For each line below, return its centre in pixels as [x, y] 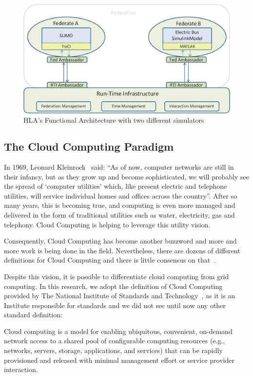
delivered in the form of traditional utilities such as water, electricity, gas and [119, 214]
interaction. [21, 369]
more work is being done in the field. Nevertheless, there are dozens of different [122, 250]
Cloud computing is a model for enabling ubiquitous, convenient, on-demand [118, 331]
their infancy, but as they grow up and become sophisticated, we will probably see [126, 176]
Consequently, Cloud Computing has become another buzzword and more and [120, 241]
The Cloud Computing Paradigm [89, 146]
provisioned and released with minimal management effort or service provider [119, 360]
